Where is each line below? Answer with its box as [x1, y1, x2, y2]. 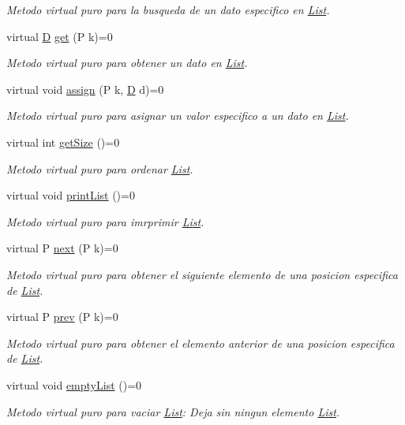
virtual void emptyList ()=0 [6, 376, 142, 393]
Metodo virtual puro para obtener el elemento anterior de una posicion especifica [6, 334, 395, 351]
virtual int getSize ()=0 [6, 133, 120, 150]
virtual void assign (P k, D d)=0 [6, 80, 164, 97]
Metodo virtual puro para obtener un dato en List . [6, 54, 248, 71]
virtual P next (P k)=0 [6, 240, 118, 256]
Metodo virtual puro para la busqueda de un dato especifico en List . [6, 2, 330, 17]
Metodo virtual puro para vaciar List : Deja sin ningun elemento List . [6, 403, 340, 419]
